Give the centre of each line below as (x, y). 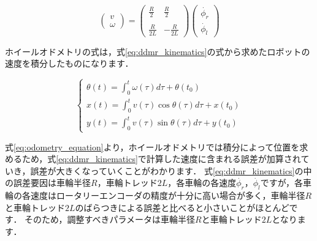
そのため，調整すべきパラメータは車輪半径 (110, 219)
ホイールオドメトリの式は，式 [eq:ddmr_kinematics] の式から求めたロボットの (158, 51)
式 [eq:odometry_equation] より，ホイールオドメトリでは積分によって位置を (152, 146)
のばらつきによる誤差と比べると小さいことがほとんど (182, 207)
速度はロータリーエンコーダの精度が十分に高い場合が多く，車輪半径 (168, 195)
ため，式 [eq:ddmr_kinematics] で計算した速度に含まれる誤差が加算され (161, 159)
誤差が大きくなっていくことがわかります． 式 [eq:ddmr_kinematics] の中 (171, 170)
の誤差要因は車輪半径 (48, 183)
